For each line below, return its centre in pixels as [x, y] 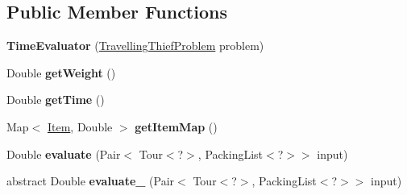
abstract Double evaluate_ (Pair [91, 181]
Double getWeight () [61, 72]
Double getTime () [56, 100]
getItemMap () [176, 126]
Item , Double [80, 126]
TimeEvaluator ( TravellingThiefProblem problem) [135, 46]
